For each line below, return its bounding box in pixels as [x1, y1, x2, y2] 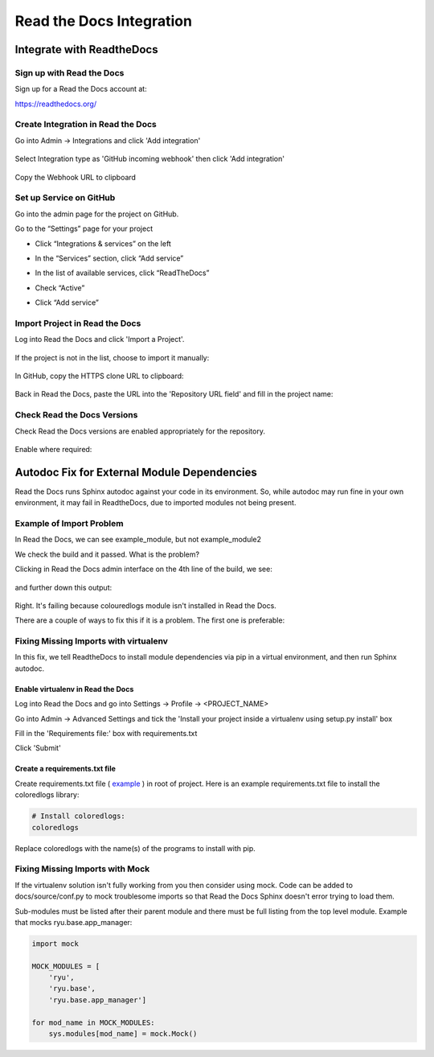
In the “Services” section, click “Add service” [35, 253, 184, 263]
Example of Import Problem [14, 518, 124, 529]
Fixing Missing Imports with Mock [14, 863, 150, 874]
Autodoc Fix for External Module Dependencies [14, 465, 257, 479]
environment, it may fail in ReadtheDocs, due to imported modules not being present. [14, 498, 297, 508]
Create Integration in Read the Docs [14, 119, 157, 130]
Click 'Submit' [14, 743, 62, 753]
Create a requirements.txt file [14, 764, 117, 774]
